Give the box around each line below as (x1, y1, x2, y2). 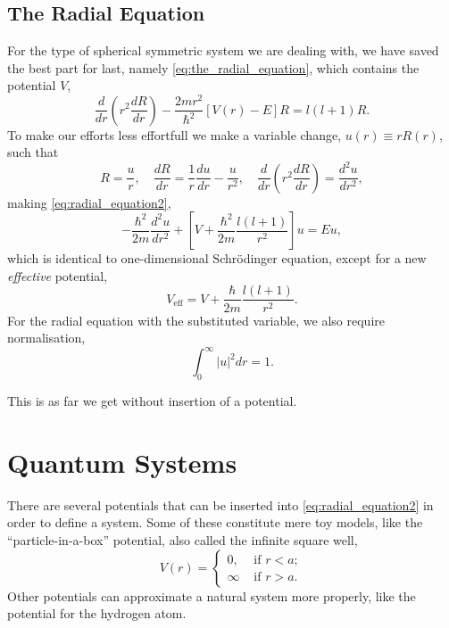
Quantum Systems (7, 443, 237, 480)
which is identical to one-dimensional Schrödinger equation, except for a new (7, 249, 427, 268)
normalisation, (7, 328, 86, 347)
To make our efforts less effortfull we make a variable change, (7, 125, 342, 144)
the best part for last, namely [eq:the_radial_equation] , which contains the (7, 58, 420, 77)
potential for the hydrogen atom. (7, 604, 187, 623)
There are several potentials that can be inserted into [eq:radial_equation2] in (7, 495, 434, 514)
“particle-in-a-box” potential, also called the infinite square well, (7, 530, 358, 549)
